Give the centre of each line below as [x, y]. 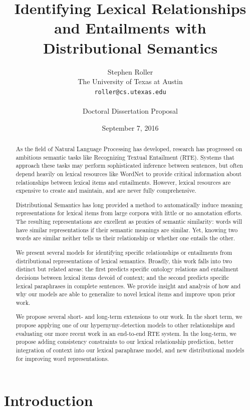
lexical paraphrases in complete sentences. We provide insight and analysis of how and [128, 286]
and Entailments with [130, 28]
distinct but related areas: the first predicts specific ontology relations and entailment [127, 269]
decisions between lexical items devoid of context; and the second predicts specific [122, 277]
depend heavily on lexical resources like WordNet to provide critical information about [129, 173]
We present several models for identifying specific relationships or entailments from [124, 252]
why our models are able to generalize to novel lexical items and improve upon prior [126, 294]
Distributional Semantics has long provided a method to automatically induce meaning [129, 204]
